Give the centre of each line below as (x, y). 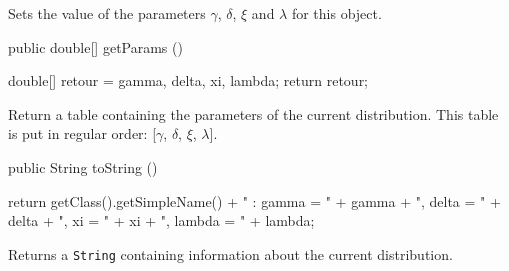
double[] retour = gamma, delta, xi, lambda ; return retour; (188, 80)
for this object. (336, 13)
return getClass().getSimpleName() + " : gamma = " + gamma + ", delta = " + (254, 200)
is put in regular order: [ (82, 133)
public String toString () (83, 166)
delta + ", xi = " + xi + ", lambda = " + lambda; (161, 220)
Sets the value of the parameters (107, 13)
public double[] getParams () (95, 46)
